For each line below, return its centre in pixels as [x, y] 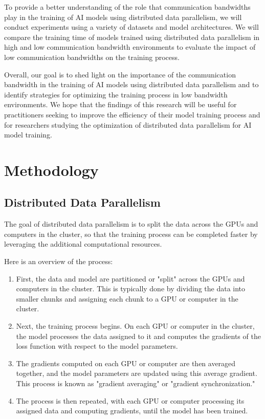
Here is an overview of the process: [59, 261]
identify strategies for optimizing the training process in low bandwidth [116, 94]
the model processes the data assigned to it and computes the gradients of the [138, 336]
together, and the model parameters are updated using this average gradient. [137, 373]
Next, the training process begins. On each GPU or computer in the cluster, [135, 326]
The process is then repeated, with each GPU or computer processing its [130, 400]
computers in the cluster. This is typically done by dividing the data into [131, 288]
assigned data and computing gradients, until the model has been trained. [132, 411]
